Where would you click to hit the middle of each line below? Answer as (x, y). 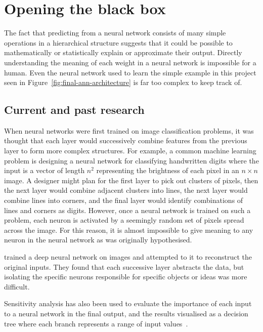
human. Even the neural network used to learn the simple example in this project (130, 72)
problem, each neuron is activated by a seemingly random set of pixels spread (124, 220)
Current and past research (74, 110)
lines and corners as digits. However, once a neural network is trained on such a (127, 210)
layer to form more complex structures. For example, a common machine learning (130, 151)
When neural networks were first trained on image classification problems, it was (129, 130)
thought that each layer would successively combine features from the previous (126, 140)
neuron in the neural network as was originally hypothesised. (98, 240)
